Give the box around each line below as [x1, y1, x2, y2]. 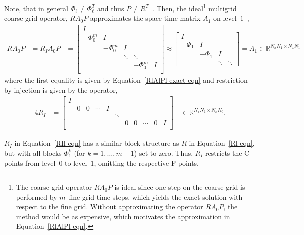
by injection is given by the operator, [4, 84, 118, 95]
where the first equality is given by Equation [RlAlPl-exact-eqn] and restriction [4, 74, 248, 85]
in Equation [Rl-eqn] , [189, 138, 255, 148]
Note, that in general [4, 3, 68, 13]
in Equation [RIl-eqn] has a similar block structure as [14, 138, 179, 148]
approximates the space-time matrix [90, 13, 201, 23]
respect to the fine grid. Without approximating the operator [16, 201, 203, 212]
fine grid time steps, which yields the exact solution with [69, 191, 243, 202]
